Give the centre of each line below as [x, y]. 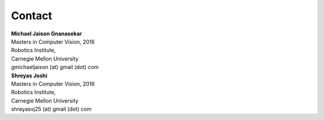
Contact [31, 16]
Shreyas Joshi [29, 76]
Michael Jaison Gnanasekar [46, 34]
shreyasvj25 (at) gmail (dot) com [51, 109]
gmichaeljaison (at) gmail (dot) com [55, 67]
